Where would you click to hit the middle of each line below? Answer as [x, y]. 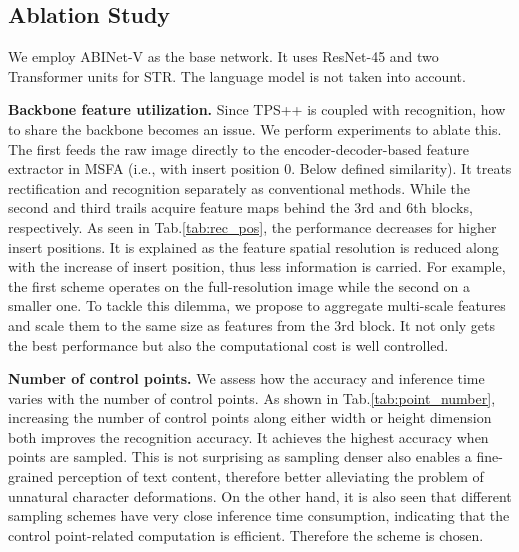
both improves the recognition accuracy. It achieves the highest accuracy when [248, 436]
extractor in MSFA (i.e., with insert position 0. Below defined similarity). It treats [260, 168]
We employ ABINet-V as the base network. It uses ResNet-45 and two [223, 56]
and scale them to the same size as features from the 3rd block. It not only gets [252, 324]
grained [31, 476]
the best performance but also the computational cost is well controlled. [228, 344]
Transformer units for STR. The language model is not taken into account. [237, 75]
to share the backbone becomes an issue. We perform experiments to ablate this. [255, 128]
